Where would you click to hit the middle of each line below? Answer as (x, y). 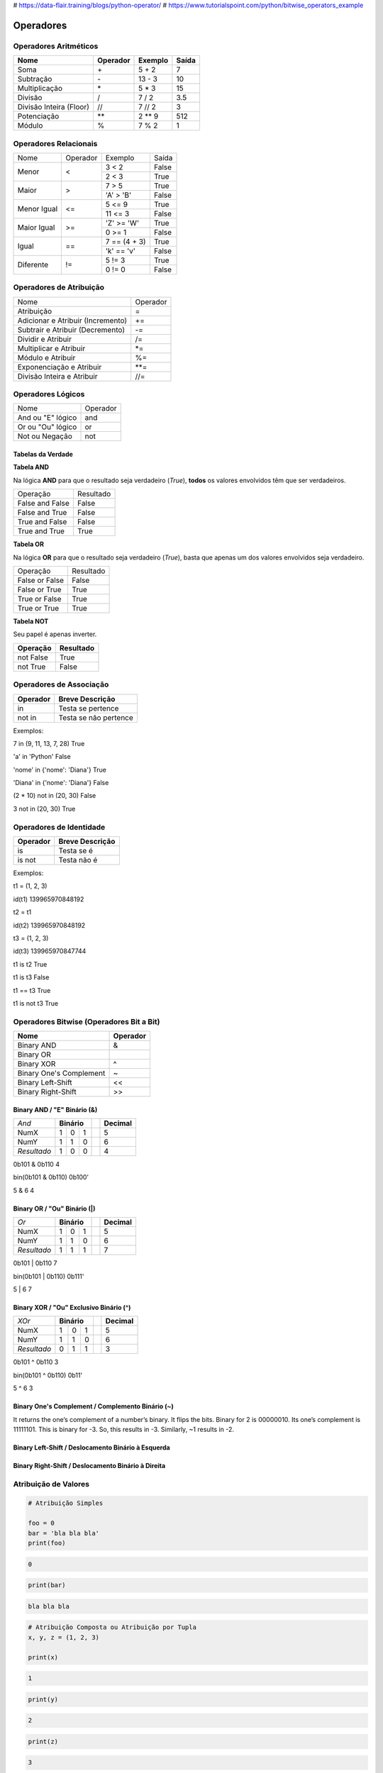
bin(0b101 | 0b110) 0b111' (49, 1276)
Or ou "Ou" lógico (47, 427)
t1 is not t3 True (36, 1003)
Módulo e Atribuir (46, 357)
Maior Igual (36, 228)
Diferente (33, 265)
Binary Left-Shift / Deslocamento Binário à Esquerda (91, 1447)
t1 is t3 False (31, 977)
